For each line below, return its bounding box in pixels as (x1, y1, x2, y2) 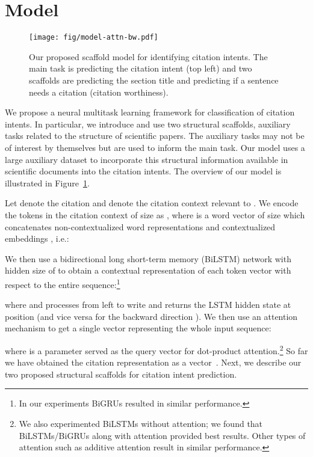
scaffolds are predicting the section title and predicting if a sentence (29, 73, 279, 86)
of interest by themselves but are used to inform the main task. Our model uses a (5, 141, 305, 153)
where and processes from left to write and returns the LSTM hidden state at (5, 298, 291, 311)
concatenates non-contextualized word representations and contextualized (5, 220, 276, 233)
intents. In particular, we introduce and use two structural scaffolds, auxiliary (5, 117, 291, 130)
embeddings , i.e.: (5, 232, 69, 245)
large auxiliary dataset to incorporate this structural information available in (5, 153, 288, 165)
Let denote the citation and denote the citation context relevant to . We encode (5, 197, 299, 209)
